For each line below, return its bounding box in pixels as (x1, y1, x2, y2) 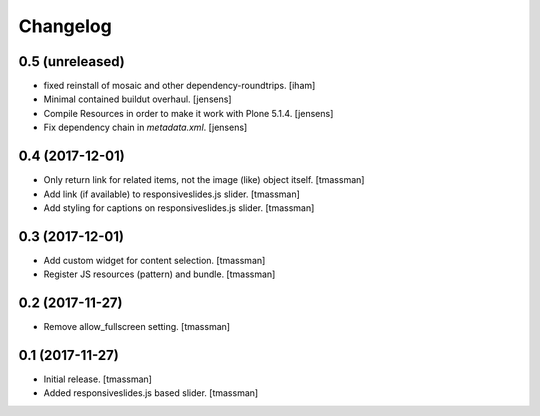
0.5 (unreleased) (18, 53, 125, 70)
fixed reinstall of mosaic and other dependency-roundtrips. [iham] (43, 80, 316, 92)
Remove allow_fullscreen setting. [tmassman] (43, 321, 230, 333)
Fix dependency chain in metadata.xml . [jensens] (43, 121, 248, 134)
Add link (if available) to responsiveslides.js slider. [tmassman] (43, 188, 300, 200)
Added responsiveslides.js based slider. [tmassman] (43, 387, 259, 399)
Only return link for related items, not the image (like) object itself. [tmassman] (43, 174, 365, 186)
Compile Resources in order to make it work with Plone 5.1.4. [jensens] (43, 107, 334, 119)
